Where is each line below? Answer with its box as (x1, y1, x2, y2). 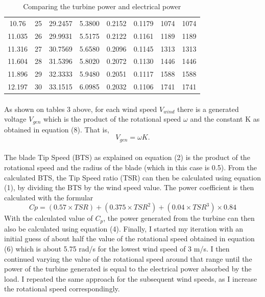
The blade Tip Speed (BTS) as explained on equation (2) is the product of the (4, 152, 250, 163)
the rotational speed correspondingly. (4, 283, 120, 294)
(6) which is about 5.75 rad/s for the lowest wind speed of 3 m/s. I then (4, 243, 230, 254)
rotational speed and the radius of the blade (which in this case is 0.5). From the (4, 162, 257, 173)
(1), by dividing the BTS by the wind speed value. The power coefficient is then (4, 182, 254, 193)
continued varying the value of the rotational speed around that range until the (4, 253, 252, 264)
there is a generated (177, 103, 239, 114)
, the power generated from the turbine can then (103, 213, 255, 223)
